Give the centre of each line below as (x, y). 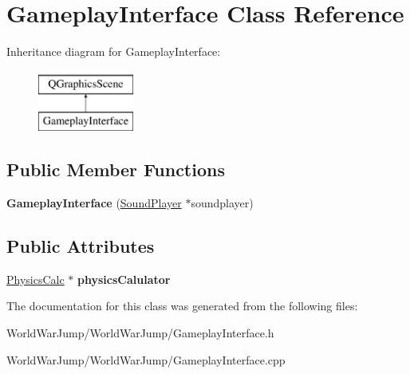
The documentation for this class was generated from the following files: (182, 306)
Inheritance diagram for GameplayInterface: (114, 51)
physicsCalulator (124, 279)
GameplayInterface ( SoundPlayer (94, 203)
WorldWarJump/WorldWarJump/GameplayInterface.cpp (146, 359)
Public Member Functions (116, 169)
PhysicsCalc (35, 279)
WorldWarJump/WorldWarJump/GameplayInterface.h (140, 333)
